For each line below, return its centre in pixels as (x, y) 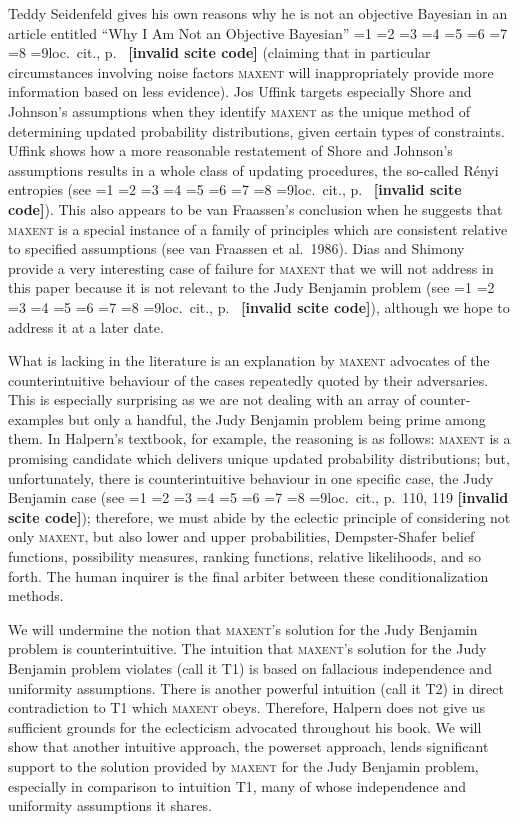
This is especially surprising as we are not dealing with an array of (212, 399)
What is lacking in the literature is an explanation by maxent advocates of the (249, 360)
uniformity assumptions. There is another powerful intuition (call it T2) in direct (256, 687)
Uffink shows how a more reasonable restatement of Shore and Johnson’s (230, 150)
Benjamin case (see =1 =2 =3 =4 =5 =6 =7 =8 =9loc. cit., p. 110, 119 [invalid (258, 497)
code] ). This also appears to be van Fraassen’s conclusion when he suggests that (255, 208)
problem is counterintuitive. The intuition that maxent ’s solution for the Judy (247, 648)
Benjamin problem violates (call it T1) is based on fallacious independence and (250, 668)
